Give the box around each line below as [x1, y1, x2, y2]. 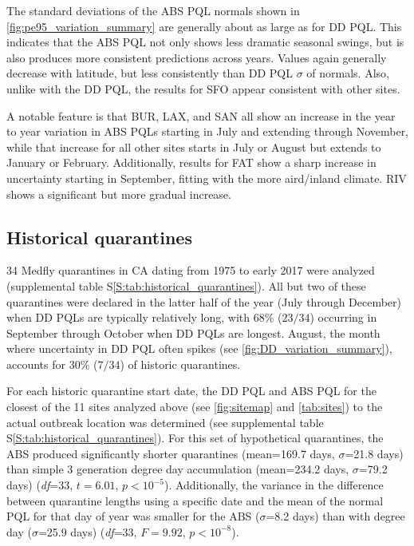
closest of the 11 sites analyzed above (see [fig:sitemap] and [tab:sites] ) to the [6, 398, 383, 415]
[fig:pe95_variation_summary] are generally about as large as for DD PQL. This [6, 18, 402, 34]
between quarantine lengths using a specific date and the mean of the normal [6, 492, 384, 508]
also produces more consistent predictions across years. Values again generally [6, 49, 387, 65]
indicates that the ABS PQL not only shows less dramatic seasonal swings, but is [6, 34, 404, 50]
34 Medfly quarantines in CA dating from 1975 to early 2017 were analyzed [6, 262, 375, 279]
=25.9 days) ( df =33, [37, 523, 137, 540]
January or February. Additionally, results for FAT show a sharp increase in [6, 154, 377, 171]
